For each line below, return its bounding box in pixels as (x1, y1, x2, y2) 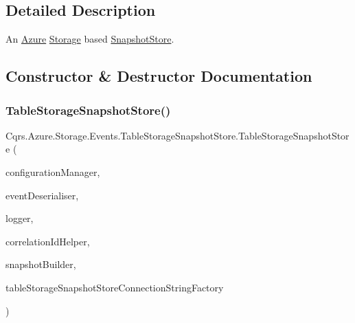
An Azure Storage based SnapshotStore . (5, 32, 174, 46)
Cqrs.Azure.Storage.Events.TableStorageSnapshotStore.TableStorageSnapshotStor (5, 128, 350, 142)
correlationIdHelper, (5, 234, 90, 248)
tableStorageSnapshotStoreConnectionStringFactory (5, 280, 224, 294)
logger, (5, 211, 34, 225)
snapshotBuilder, (5, 257, 76, 271)
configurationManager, (5, 164, 100, 179)
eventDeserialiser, (5, 188, 79, 202)
